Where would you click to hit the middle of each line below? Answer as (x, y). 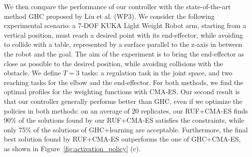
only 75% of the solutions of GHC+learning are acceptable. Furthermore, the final (126, 129)
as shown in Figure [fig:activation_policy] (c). (72, 148)
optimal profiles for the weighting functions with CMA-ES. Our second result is (122, 92)
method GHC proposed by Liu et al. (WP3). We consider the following (109, 16)
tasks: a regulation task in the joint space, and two (157, 73)
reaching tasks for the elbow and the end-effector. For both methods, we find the (124, 82)
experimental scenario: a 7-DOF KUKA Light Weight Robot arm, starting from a (125, 25)
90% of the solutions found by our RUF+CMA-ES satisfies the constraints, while (124, 120)
